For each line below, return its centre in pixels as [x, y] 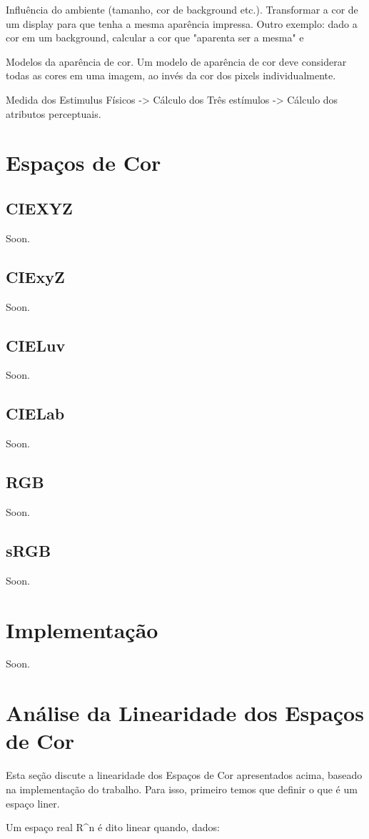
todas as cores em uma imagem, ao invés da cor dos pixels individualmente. [171, 75]
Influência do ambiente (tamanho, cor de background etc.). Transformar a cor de [182, 9]
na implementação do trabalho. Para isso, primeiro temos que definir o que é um [182, 789]
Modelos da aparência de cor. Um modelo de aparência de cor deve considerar [176, 61]
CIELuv [36, 345]
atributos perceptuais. [54, 113]
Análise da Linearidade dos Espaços [185, 713]
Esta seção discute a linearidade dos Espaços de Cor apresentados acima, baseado [184, 775]
